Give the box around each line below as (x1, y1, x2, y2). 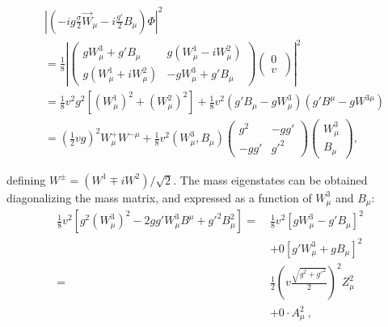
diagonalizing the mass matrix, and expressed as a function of (6, 189, 312, 206)
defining (6, 171, 46, 188)
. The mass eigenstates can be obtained (173, 171, 368, 188)
